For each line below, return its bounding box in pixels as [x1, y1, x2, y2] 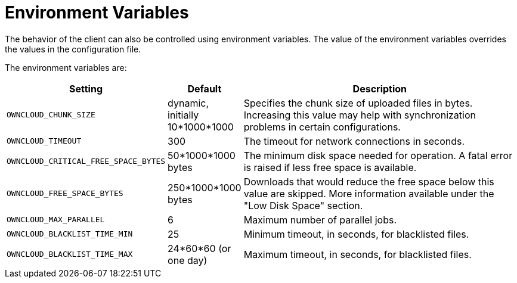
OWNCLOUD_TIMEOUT [7, 136, 82, 146]
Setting [69, 82, 103, 95]
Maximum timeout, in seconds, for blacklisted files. [243, 248, 472, 260]
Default [187, 82, 222, 95]
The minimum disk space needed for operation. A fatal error [243, 149, 513, 161]
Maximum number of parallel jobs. [243, 213, 397, 226]
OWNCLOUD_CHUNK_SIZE [7, 110, 95, 120]
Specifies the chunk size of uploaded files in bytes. [243, 97, 473, 109]
